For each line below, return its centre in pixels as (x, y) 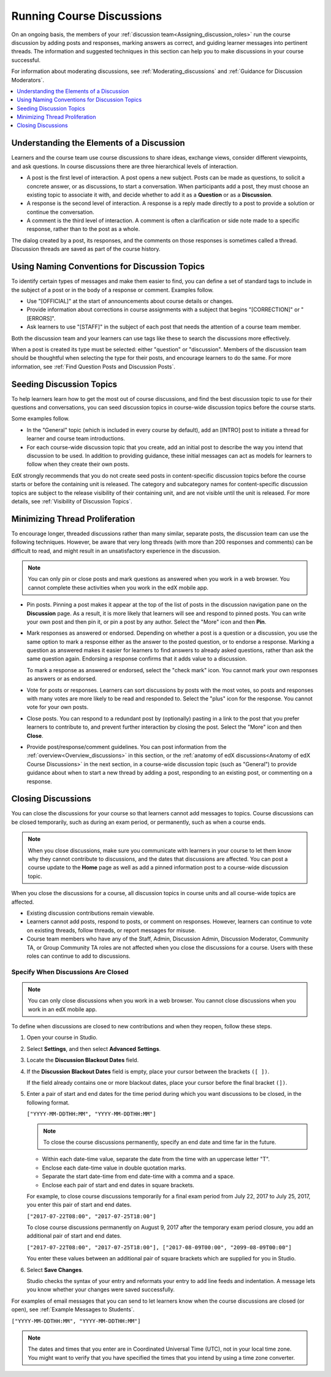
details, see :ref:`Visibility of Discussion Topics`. (72, 501)
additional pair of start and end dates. (74, 1236)
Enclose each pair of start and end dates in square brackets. (118, 1185)
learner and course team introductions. (76, 438)
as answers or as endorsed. (62, 679)
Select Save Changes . (55, 1270)
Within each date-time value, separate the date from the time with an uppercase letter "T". (156, 1159)
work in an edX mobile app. (63, 1009)
